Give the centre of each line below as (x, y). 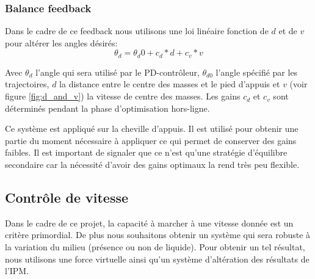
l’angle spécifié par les (257, 72)
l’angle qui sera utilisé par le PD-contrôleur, (118, 72)
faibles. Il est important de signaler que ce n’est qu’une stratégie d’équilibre (146, 152)
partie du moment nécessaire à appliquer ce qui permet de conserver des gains (151, 140)
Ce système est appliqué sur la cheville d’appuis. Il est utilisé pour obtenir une (152, 129)
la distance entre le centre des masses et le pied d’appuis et (170, 84)
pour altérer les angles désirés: (61, 42)
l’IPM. (17, 271)
